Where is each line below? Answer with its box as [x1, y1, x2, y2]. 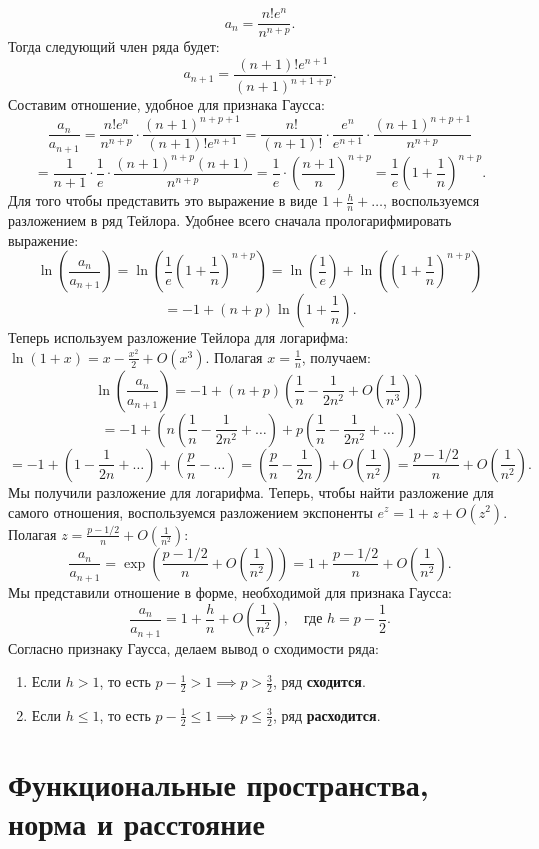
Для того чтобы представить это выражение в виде [8, 190, 318, 211]
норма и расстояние [8, 803, 265, 844]
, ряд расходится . [273, 704, 381, 725]
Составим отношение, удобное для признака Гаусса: [8, 94, 325, 115]
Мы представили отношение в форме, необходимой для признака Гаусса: [8, 581, 452, 602]
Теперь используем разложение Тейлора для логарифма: [8, 327, 349, 348]
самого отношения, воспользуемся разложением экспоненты [8, 501, 373, 522]
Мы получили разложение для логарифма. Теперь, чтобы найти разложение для [8, 481, 494, 502]
